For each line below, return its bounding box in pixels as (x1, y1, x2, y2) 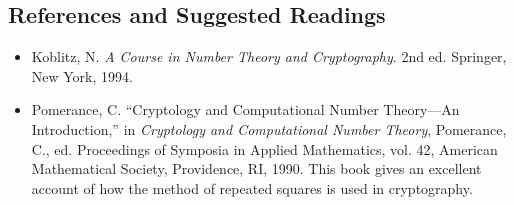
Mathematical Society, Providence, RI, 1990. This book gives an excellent (31, 158, 482, 179)
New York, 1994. (31, 65, 133, 86)
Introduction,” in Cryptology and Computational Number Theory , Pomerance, (31, 118, 507, 139)
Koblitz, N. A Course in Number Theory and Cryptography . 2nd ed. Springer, (31, 46, 507, 67)
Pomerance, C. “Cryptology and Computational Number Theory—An (31, 99, 460, 120)
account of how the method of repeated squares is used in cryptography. (31, 177, 473, 198)
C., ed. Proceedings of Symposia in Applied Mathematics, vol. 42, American (31, 138, 498, 159)
